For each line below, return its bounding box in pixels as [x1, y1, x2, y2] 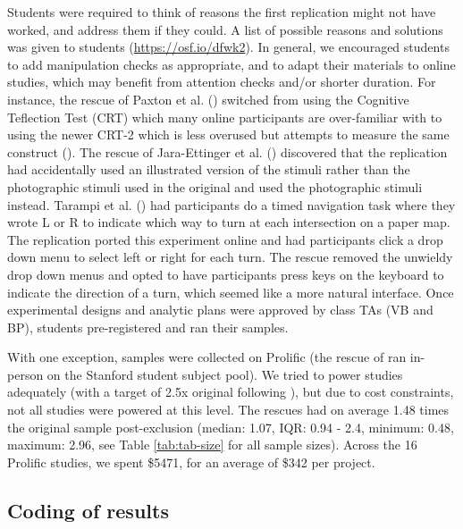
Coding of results [7, 496, 169, 524]
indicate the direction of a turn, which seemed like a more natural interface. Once [7, 282, 454, 301]
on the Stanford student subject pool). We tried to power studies [46, 365, 403, 383]
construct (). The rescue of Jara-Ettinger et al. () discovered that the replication [7, 142, 448, 161]
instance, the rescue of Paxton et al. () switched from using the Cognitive [7, 89, 409, 108]
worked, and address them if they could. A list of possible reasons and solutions [7, 20, 443, 38]
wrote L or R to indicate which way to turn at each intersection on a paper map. [7, 213, 450, 231]
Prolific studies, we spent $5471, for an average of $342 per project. [7, 452, 375, 471]
